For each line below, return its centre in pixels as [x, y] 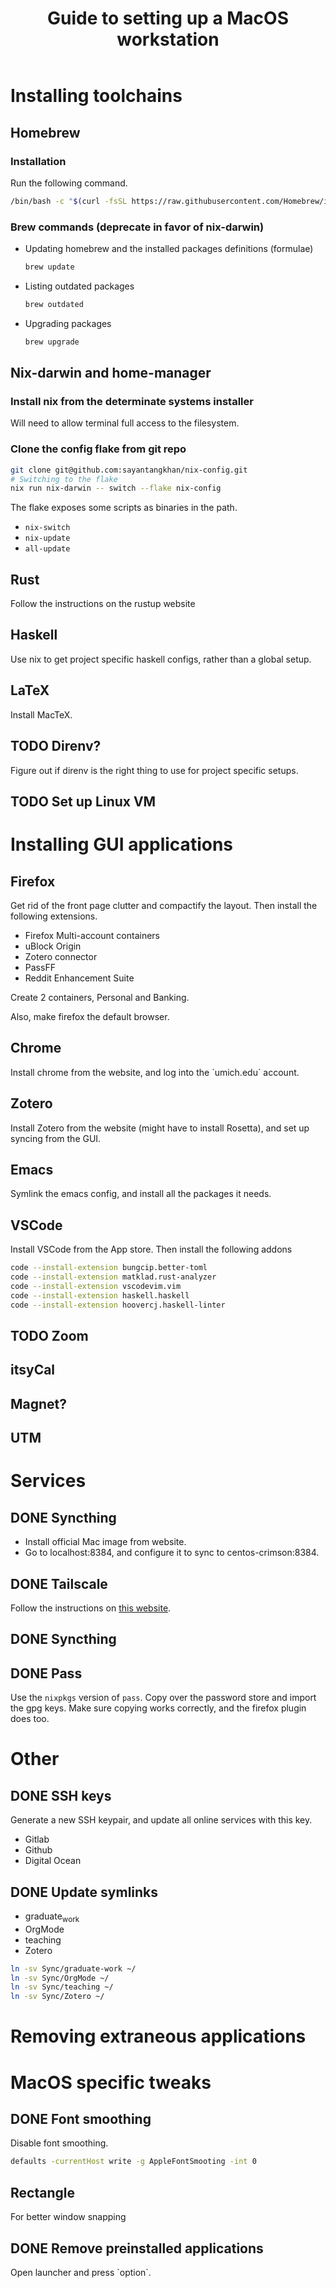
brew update [49, 267]
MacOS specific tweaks [111, 2082]
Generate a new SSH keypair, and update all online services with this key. [161, 1820]
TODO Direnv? [56, 746]
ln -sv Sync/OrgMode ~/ [60, 1978]
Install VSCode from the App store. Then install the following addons [151, 1249]
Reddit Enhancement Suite [79, 978]
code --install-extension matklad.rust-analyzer [113, 1277]
